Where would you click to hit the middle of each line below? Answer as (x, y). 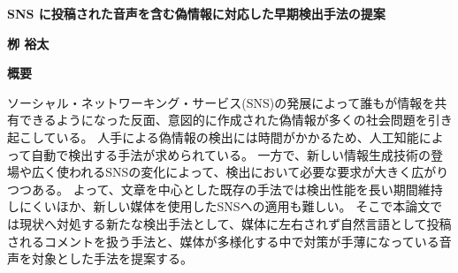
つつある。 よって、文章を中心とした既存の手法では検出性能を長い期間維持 (225, 189)
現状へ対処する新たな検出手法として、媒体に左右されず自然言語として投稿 (235, 223)
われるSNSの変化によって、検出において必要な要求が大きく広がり (259, 172)
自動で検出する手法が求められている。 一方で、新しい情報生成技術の (231, 154)
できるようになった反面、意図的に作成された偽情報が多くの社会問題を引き (236, 120)
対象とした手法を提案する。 (112, 258)
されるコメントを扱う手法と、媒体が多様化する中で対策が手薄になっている (223, 241)
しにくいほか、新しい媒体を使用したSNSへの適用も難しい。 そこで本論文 (219, 206)
